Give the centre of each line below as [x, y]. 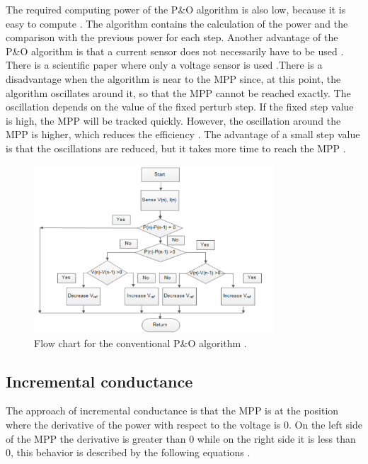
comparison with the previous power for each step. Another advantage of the [172, 37]
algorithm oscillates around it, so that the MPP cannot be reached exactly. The [178, 92]
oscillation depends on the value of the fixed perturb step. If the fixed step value [180, 107]
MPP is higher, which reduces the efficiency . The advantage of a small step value [183, 134]
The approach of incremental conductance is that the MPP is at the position [172, 411]
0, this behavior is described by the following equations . [128, 452]
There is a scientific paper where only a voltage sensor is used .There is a [164, 65]
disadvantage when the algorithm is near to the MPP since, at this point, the [173, 78]
